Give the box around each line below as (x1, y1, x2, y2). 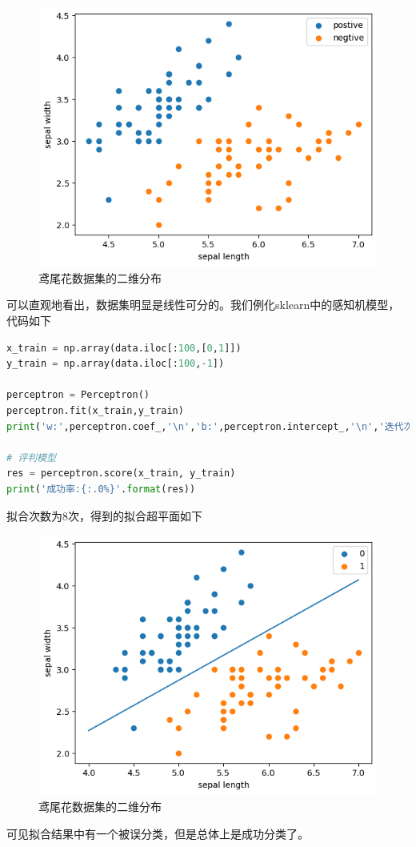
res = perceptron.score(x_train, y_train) (6, 468, 236, 480)
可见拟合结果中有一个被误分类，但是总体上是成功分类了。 (6, 825, 309, 841)
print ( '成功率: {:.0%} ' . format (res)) (6, 484, 196, 495)
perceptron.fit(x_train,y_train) (6, 405, 184, 417)
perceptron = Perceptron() (6, 389, 150, 401)
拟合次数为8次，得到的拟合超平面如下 (6, 507, 202, 524)
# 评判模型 (6, 452, 56, 464)
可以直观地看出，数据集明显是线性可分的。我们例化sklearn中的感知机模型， (6, 296, 400, 313)
